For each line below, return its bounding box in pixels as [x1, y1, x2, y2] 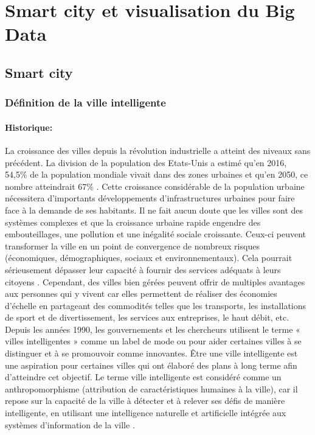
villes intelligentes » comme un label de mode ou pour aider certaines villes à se [5, 335, 302, 347]
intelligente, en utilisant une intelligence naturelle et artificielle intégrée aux [5, 406, 286, 419]
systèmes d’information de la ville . [5, 418, 135, 431]
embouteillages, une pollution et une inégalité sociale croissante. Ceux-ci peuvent [5, 228, 306, 240]
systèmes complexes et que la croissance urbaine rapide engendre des [5, 215, 261, 228]
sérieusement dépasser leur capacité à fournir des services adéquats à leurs [5, 263, 281, 276]
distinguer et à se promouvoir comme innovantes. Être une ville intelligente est [5, 347, 298, 360]
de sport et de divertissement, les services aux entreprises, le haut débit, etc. [5, 311, 289, 324]
